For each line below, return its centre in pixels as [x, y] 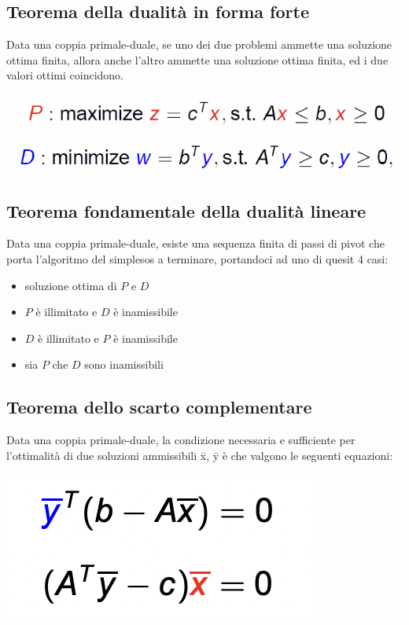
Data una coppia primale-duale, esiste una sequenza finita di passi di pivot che [195, 243]
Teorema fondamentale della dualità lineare [186, 210]
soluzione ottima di [71, 285]
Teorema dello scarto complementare [159, 407]
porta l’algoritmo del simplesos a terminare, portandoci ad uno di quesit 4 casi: [197, 259]
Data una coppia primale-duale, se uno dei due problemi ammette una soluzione [199, 44]
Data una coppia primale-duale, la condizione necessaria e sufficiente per [181, 440]
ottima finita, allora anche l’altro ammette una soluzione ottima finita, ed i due [197, 59]
